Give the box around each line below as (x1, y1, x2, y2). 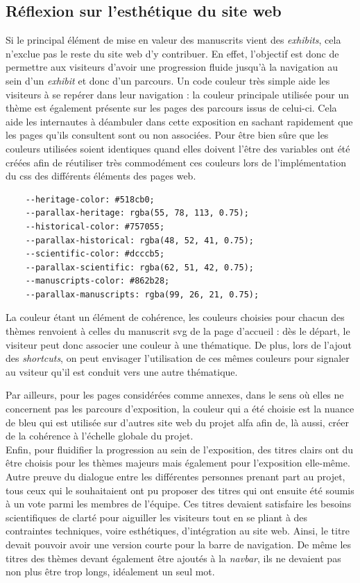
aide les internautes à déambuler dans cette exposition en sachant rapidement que (6, 114, 353, 128)
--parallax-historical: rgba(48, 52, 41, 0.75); (25, 235, 254, 245)
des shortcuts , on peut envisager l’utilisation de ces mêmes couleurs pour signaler (6, 351, 350, 365)
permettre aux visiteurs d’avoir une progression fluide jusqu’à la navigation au (6, 60, 338, 74)
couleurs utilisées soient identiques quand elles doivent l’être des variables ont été (6, 141, 350, 155)
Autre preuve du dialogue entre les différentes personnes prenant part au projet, (6, 469, 345, 484)
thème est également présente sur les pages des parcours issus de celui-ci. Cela (6, 101, 337, 115)
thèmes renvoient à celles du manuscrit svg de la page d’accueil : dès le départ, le (6, 324, 350, 338)
